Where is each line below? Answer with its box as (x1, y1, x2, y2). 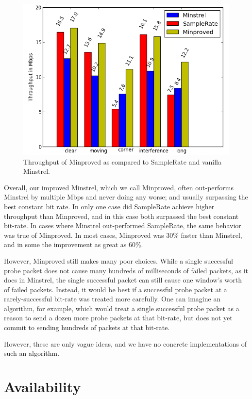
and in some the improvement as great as (4, 239, 127, 249)
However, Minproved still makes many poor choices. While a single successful (4, 255, 233, 266)
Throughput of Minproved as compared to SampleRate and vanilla (23, 156, 221, 166)
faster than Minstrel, (181, 230, 242, 240)
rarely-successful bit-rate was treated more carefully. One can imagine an (4, 294, 221, 304)
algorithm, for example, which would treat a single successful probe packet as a (4, 303, 239, 313)
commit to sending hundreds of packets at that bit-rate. (4, 322, 170, 332)
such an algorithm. (4, 348, 60, 358)
